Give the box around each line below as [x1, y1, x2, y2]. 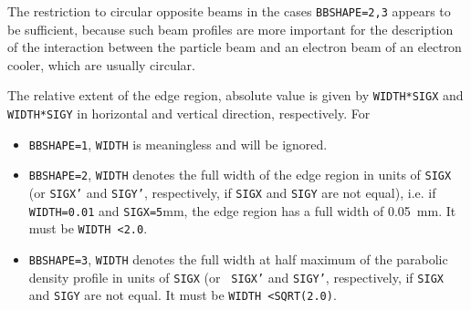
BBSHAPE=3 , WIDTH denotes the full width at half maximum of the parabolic [28, 250, 448, 269]
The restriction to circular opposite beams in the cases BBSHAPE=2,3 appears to [7, 2, 451, 20]
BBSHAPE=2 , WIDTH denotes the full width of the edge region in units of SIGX [28, 165, 452, 184]
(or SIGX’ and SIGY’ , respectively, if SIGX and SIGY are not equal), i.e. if [28, 183, 436, 202]
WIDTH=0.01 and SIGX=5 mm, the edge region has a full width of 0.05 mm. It [28, 201, 456, 220]
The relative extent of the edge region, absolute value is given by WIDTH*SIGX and [7, 86, 464, 105]
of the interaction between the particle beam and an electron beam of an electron [7, 37, 462, 57]
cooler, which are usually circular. [7, 55, 195, 74]
